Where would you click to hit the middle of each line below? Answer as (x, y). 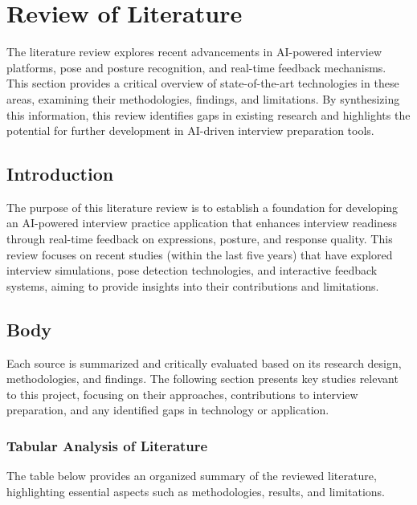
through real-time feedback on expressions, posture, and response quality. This (200, 239)
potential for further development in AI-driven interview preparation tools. (190, 130)
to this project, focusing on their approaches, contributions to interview (182, 394)
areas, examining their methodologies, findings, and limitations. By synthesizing (203, 98)
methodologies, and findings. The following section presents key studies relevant (202, 379)
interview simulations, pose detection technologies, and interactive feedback (192, 270)
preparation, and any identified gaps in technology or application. (168, 410)
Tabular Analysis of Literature (107, 445)
